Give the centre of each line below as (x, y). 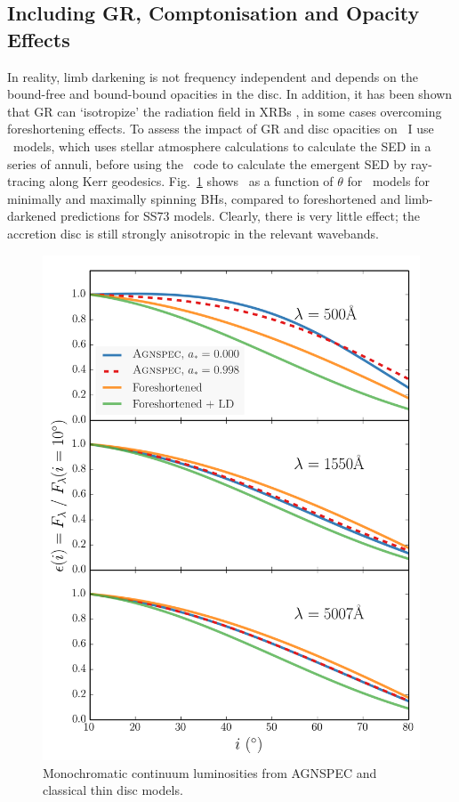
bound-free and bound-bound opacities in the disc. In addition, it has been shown (230, 94)
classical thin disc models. (113, 790)
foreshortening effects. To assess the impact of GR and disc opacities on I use (221, 129)
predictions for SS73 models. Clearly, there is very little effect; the (240, 216)
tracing (26, 181)
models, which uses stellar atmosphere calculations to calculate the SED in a (222, 146)
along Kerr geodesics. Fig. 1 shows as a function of (191, 181)
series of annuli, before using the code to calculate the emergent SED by (207, 163)
